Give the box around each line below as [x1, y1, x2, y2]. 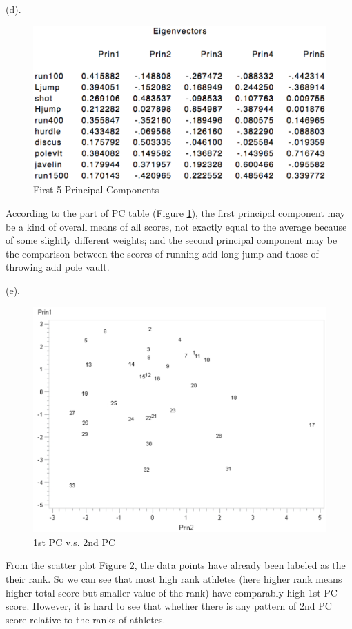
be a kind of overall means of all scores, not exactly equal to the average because [6, 219, 347, 233]
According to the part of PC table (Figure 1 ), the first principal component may [6, 205, 346, 220]
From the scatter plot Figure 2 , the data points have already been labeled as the [6, 558, 346, 572]
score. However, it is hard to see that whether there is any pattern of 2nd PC [6, 599, 332, 613]
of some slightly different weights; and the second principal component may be [6, 233, 338, 247]
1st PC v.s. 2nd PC [33, 534, 116, 549]
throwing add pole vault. [6, 260, 110, 274]
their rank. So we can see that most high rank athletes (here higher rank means [6, 571, 342, 586]
